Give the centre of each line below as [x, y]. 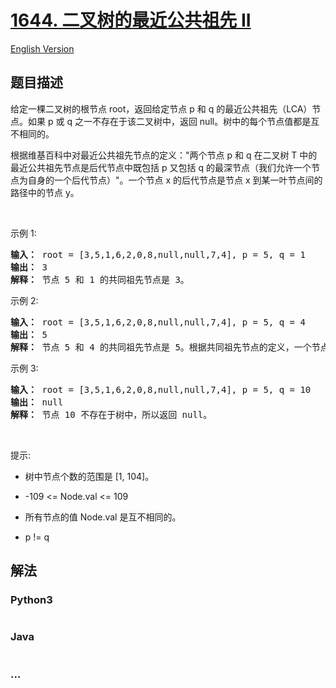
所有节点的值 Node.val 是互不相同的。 [103, 517]
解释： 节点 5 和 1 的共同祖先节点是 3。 [100, 279]
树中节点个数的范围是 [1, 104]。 [89, 476]
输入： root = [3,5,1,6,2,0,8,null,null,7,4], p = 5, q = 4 [158, 322]
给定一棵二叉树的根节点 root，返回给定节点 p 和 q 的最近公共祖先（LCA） [161, 108]
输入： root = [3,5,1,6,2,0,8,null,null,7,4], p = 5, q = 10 [161, 389]
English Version [42, 48]
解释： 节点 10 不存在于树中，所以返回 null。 [111, 414]
